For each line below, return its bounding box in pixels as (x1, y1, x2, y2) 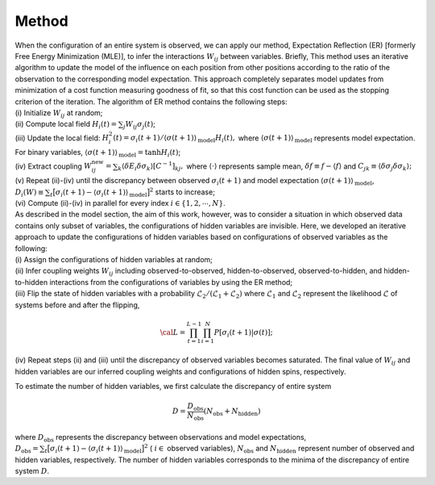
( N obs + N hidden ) (203, 407, 261, 418)
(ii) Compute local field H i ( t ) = (14, 119, 118, 131)
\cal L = (159, 328, 186, 337)
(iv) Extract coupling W (14, 161, 92, 171)
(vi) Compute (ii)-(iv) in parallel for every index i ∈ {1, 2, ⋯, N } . (14, 199, 226, 208)
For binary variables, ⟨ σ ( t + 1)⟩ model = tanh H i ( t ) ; (14, 148, 181, 159)
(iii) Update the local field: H (14, 133, 110, 143)
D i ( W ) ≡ (14, 187, 44, 199)
